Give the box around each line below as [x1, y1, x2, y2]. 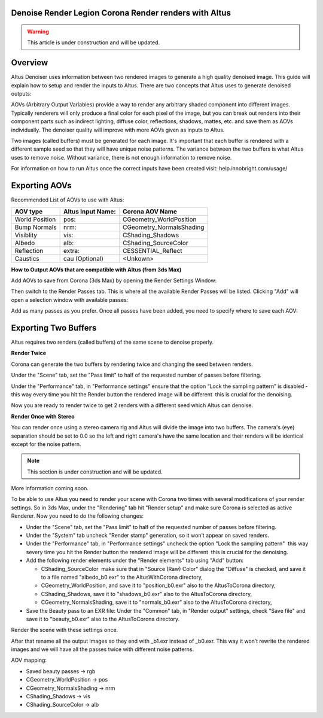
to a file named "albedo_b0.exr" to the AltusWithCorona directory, [41, 573, 203, 580]
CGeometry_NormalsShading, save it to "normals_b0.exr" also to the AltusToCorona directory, [41, 598, 272, 606]
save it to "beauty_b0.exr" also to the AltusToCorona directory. [26, 615, 180, 622]
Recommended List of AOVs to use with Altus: [11, 196, 124, 203]
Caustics [14, 254, 40, 262]
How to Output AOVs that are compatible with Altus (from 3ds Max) [11, 266, 182, 273]
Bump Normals [14, 223, 57, 231]
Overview [11, 57, 48, 68]
